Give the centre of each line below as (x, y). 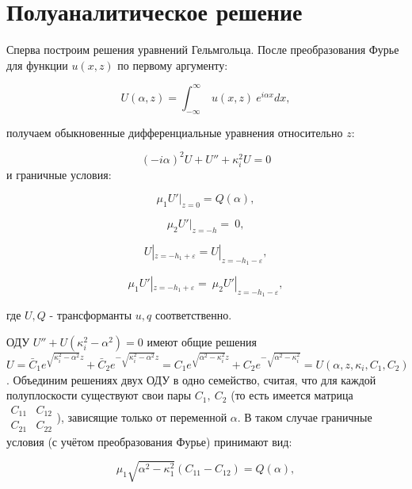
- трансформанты (91, 315)
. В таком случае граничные (305, 416)
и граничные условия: (59, 174)
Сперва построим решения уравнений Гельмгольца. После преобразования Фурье (203, 50)
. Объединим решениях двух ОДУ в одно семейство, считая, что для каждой (191, 379)
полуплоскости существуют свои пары (99, 395)
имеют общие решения (202, 342)
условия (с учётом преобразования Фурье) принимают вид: (149, 441)
